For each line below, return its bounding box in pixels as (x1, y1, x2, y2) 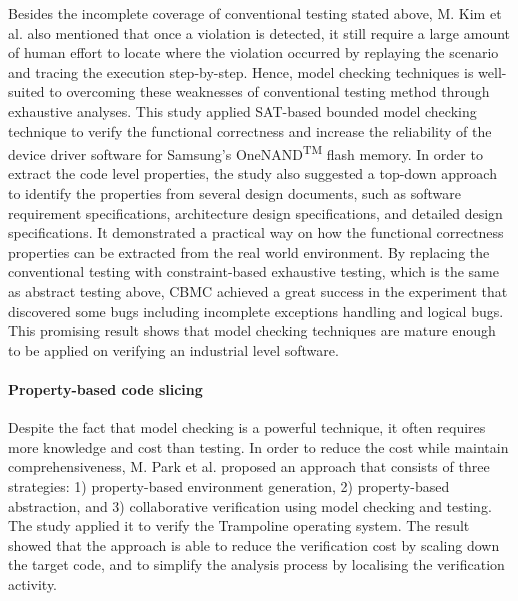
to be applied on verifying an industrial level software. (8, 339, 339, 360)
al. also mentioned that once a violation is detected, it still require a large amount (8, 22, 511, 43)
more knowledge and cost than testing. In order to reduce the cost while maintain (8, 436, 509, 457)
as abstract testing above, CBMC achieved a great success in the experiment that (8, 280, 508, 301)
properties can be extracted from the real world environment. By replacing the (8, 241, 490, 262)
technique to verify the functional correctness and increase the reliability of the (8, 120, 492, 141)
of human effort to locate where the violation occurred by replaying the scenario (8, 42, 499, 63)
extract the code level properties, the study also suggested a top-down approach (8, 163, 497, 184)
